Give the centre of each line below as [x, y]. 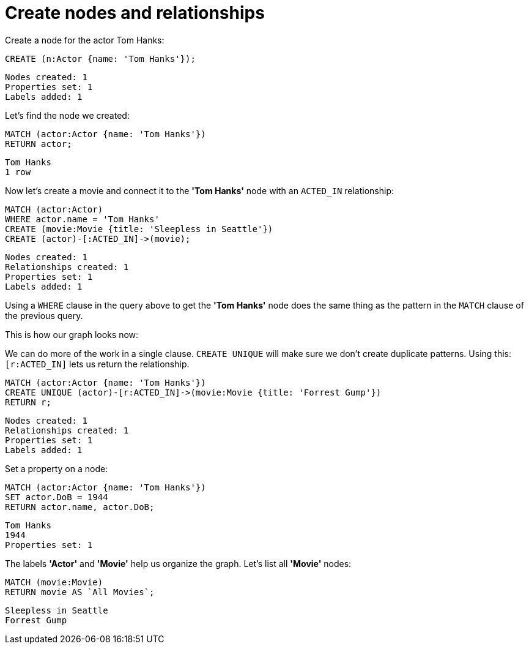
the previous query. [44, 315]
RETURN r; [28, 402]
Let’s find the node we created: [67, 115]
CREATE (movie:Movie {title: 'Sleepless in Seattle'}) [139, 229]
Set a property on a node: [57, 468]
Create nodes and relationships [135, 13]
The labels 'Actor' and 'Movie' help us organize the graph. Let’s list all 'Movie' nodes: [178, 563]
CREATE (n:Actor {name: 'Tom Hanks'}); [100, 58]
